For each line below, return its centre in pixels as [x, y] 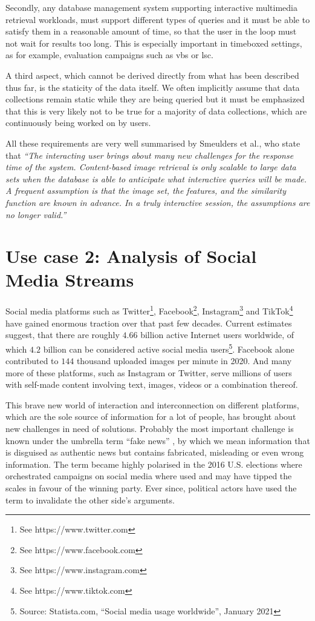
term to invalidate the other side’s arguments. [90, 500]
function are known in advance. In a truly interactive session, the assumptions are [158, 202]
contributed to [32, 361]
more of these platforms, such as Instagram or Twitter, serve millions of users [149, 372]
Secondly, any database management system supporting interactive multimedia [151, 7]
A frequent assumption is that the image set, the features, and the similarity [146, 191]
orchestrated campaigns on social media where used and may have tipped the [149, 476]
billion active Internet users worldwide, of [217, 335]
